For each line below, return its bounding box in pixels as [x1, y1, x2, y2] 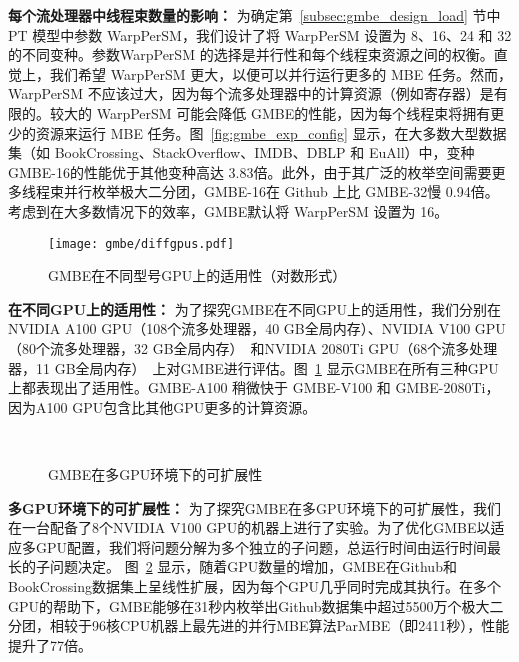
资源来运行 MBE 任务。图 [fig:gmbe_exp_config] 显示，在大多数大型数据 [35, 122, 507, 143]
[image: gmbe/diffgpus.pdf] [48, 236, 235, 251]
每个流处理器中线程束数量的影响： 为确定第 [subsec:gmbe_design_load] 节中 [8, 5, 501, 25]
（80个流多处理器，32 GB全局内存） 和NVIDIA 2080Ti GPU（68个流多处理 [8, 337, 498, 358]
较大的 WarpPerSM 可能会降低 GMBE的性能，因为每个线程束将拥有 [49, 102, 491, 123]
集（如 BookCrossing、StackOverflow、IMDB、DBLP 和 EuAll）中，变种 [8, 142, 475, 163]
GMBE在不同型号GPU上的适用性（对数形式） [48, 265, 347, 286]
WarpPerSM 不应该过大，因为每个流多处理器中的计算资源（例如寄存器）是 [8, 83, 494, 104]
